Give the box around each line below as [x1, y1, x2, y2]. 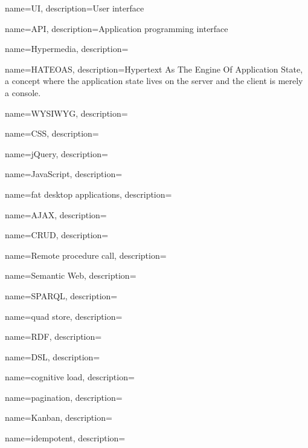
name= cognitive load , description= [5, 371, 135, 383]
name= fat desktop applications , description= [5, 187, 172, 200]
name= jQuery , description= [5, 147, 108, 160]
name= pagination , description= [5, 391, 123, 403]
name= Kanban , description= [5, 411, 112, 424]
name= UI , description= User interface [5, 2, 144, 14]
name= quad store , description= [5, 310, 123, 322]
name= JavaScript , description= [5, 167, 123, 180]
